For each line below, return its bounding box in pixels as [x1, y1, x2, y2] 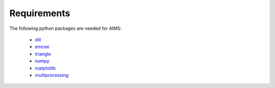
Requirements [9, 8, 71, 19]
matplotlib [35, 65, 56, 71]
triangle [35, 51, 51, 57]
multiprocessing [35, 72, 69, 78]
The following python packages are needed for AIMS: [9, 25, 122, 31]
